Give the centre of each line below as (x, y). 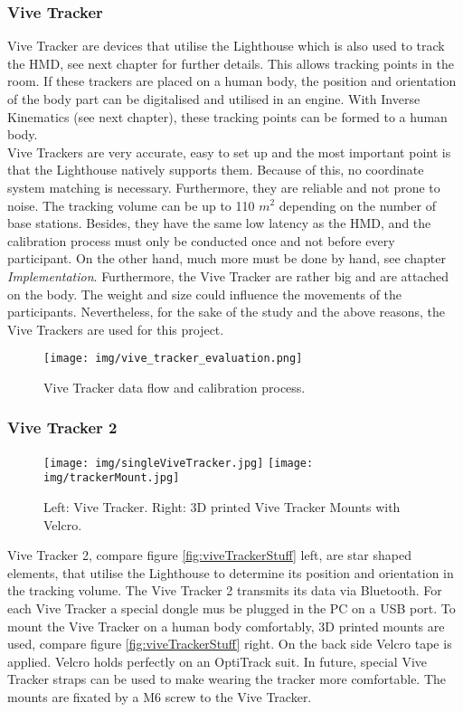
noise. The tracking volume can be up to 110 (131, 205)
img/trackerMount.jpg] (112, 478)
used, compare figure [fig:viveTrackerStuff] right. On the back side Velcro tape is (230, 644)
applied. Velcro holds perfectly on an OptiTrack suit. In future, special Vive (217, 661)
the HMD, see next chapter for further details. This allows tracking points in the (231, 63)
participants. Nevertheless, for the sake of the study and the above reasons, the (227, 312)
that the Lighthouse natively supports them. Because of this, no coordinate (216, 170)
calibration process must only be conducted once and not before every (201, 240)
